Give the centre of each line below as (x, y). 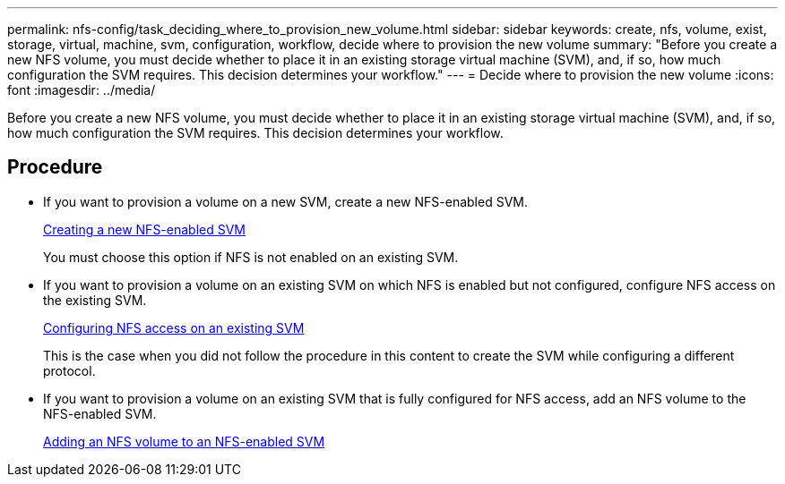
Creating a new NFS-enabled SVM (145, 229)
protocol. (69, 370)
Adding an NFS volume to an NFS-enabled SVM (184, 441)
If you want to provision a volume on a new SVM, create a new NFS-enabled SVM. (285, 201)
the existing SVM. (95, 300)
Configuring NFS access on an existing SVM (174, 327)
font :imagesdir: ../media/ (82, 90)
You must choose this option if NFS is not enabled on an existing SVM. (251, 257)
